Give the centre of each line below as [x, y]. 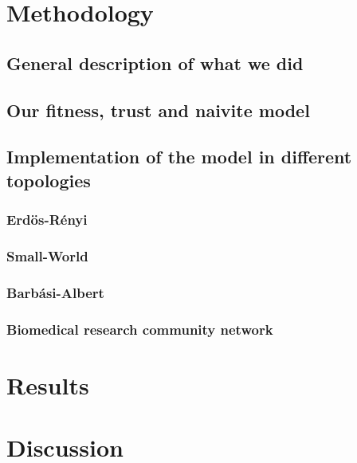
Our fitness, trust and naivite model [158, 110]
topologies [49, 180]
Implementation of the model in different [179, 157]
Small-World [47, 255]
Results [48, 385]
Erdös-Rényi [47, 220]
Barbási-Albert [55, 292]
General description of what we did [155, 63]
